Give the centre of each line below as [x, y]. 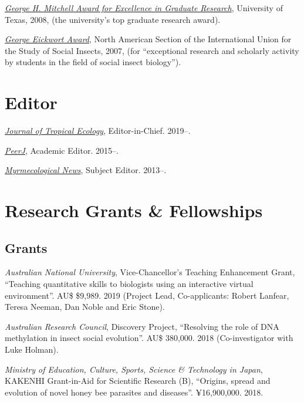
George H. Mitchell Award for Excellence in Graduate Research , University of [144, 8]
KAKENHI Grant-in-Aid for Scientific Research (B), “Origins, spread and [138, 381]
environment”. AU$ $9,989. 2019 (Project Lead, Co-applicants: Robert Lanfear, [147, 295]
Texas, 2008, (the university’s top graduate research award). [113, 19]
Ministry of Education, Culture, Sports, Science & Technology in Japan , [134, 369]
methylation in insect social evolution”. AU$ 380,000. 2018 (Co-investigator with [149, 338]
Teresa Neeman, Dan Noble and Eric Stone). [85, 307]
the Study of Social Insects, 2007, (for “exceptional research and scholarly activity [152, 50]
